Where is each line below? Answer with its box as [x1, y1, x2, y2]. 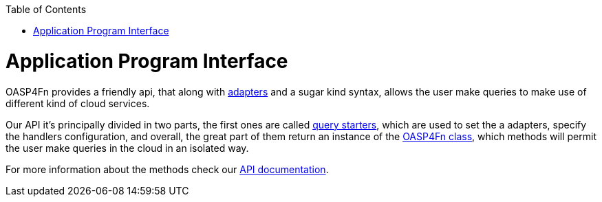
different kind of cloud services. [6, 97, 150, 109]
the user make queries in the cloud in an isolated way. [6, 142, 249, 154]
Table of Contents [6, 3, 87, 15]
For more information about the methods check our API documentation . [6, 163, 329, 175]
